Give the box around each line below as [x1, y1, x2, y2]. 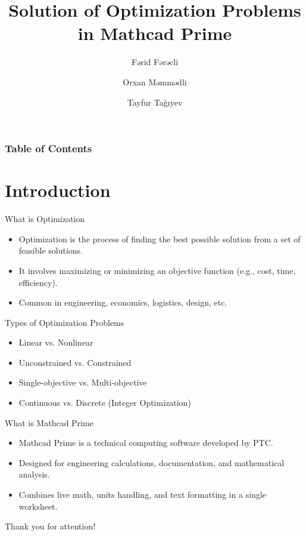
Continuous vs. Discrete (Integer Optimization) [18, 396, 191, 409]
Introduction [5, 178, 111, 202]
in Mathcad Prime [77, 21, 232, 45]
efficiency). [18, 276, 58, 288]
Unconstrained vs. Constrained [18, 356, 132, 368]
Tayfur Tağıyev [127, 96, 183, 108]
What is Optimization [5, 212, 85, 225]
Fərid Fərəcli [131, 56, 179, 68]
